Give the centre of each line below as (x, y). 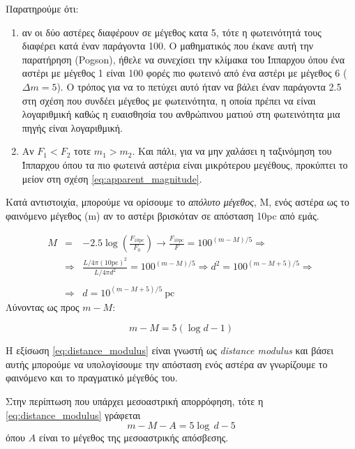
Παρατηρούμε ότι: (42, 8)
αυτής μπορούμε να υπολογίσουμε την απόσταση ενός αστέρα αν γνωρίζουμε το (167, 364)
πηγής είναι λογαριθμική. (72, 127)
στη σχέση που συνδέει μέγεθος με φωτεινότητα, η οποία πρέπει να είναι (169, 100)
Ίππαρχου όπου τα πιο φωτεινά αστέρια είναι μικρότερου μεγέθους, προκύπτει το (185, 164)
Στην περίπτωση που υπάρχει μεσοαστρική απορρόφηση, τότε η (135, 401)
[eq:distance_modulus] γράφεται (73, 414)
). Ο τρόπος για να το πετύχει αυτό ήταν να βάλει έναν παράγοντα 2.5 (199, 86)
